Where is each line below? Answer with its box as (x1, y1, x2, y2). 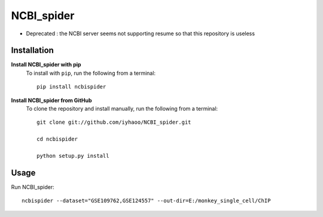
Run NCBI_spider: (11, 183, 54, 191)
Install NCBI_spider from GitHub (11, 96, 92, 104)
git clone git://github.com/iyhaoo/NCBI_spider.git (36, 119, 191, 126)
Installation (11, 45, 54, 56)
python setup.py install (36, 152, 109, 159)
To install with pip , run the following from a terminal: (26, 69, 156, 77)
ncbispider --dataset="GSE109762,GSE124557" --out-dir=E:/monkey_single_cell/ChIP (22, 197, 271, 204)
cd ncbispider (36, 136, 78, 143)
